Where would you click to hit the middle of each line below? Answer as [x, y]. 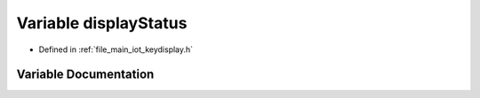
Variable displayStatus [102, 23]
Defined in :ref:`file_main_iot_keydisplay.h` [116, 49]
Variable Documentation [85, 75]
